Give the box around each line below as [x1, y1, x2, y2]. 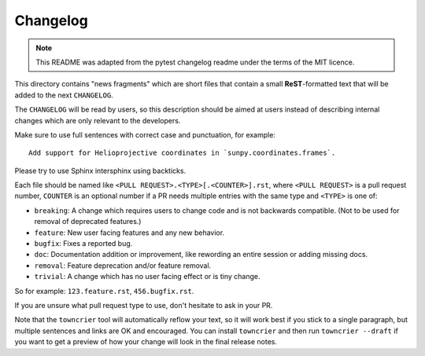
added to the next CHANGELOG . [14, 90, 113, 100]
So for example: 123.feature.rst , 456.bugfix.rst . [14, 286, 194, 295]
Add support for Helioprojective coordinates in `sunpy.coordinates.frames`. [28, 149, 336, 157]
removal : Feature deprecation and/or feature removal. [34, 260, 212, 270]
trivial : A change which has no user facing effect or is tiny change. [34, 272, 261, 281]
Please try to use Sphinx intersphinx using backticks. [14, 166, 187, 175]
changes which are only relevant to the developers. [14, 116, 181, 125]
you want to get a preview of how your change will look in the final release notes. [14, 337, 278, 347]
